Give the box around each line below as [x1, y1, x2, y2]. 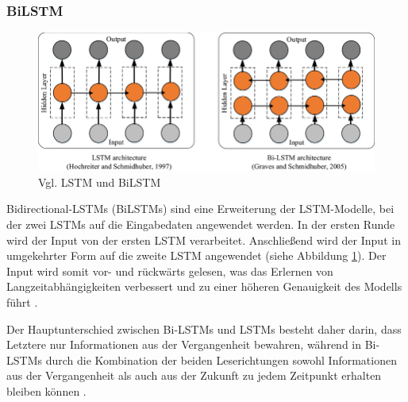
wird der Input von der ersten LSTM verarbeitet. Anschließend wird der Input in [6, 231, 401, 248]
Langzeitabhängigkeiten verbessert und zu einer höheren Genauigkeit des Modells [6, 278, 402, 295]
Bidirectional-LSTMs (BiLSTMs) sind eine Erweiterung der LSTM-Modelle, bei [6, 200, 395, 217]
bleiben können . [6, 383, 87, 400]
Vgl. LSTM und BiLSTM [38, 173, 161, 190]
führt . [6, 294, 38, 311]
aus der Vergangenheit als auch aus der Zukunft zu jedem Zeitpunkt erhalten [6, 367, 382, 384]
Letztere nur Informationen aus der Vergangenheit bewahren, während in [6, 336, 362, 353]
